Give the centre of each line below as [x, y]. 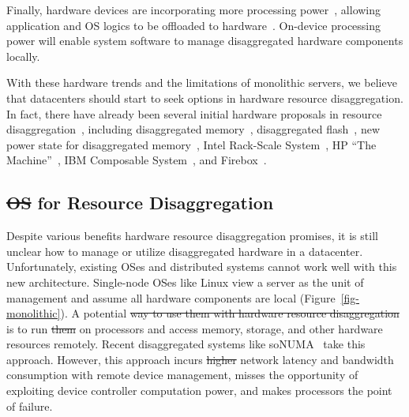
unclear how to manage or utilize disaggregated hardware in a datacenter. [185, 251]
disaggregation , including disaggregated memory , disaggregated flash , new [193, 129]
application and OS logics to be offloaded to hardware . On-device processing [194, 25]
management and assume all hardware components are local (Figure [171, 297]
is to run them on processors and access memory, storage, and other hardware [195, 328]
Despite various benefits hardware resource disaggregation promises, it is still [192, 236]
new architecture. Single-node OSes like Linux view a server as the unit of [185, 282]
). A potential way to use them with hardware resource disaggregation [230, 313]
